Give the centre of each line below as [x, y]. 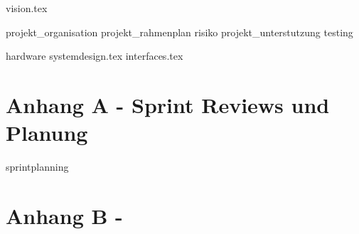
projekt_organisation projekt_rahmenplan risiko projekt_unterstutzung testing [179, 32]
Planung [47, 133]
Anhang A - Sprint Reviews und [168, 104]
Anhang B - [64, 215]
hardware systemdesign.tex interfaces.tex [95, 56]
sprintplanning [37, 167]
